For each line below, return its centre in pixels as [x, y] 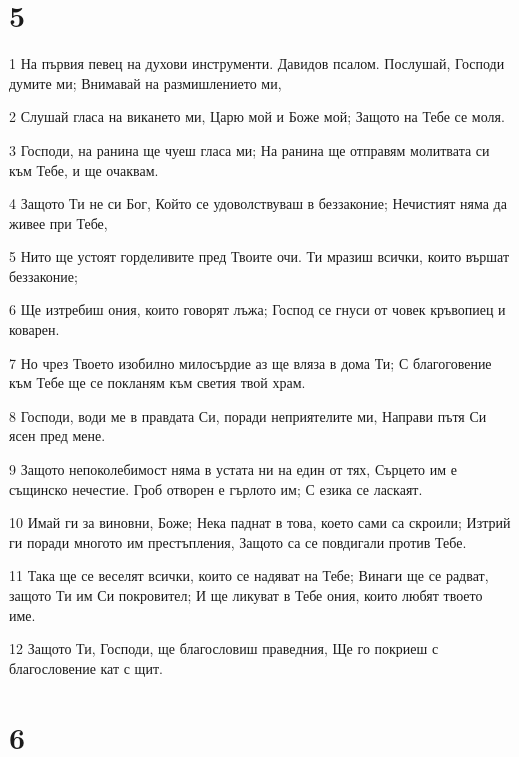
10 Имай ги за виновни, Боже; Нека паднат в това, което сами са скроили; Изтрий [260, 522]
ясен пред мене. [57, 435]
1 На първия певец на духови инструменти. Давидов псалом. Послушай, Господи [257, 63]
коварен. [34, 329]
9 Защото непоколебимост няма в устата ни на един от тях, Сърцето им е [233, 469]
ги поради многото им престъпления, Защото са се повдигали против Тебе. [238, 541]
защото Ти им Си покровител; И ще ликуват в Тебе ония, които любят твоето [246, 595]
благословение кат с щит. [86, 667]
